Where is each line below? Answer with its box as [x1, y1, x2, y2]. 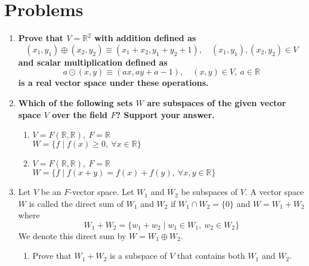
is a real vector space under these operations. [18, 76, 209, 89]
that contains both [177, 249, 245, 262]
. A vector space [245, 185, 304, 198]
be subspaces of [181, 185, 238, 198]
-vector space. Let [69, 185, 134, 198]
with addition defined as [94, 32, 196, 44]
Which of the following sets [18, 96, 133, 109]
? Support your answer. [116, 108, 215, 120]
